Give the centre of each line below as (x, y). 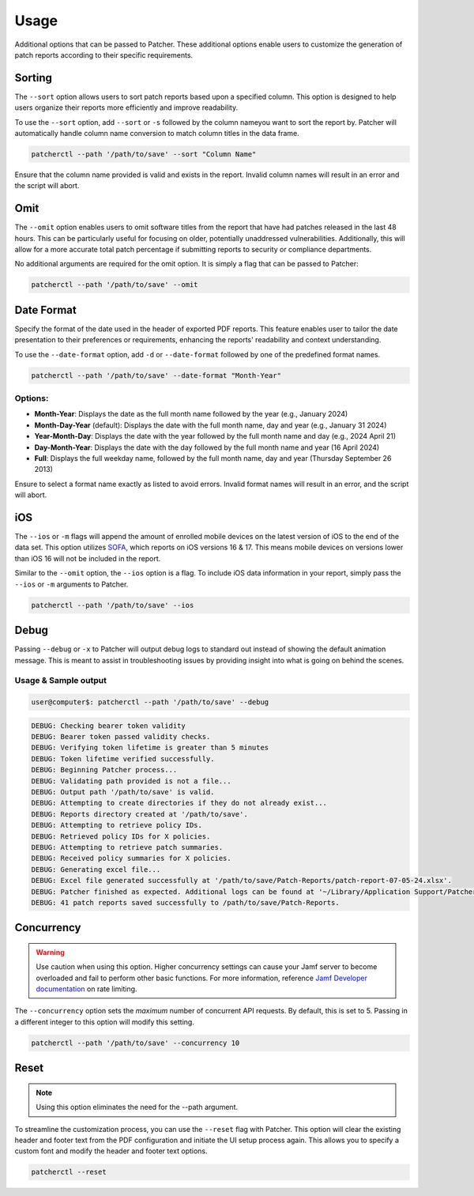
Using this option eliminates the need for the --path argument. (137, 1107)
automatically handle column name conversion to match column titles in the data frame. (157, 134)
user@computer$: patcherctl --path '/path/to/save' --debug (150, 702)
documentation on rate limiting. (87, 989)
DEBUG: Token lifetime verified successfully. (123, 758)
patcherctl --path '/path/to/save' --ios (113, 605)
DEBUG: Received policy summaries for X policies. (132, 858)
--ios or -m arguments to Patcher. (71, 584)
